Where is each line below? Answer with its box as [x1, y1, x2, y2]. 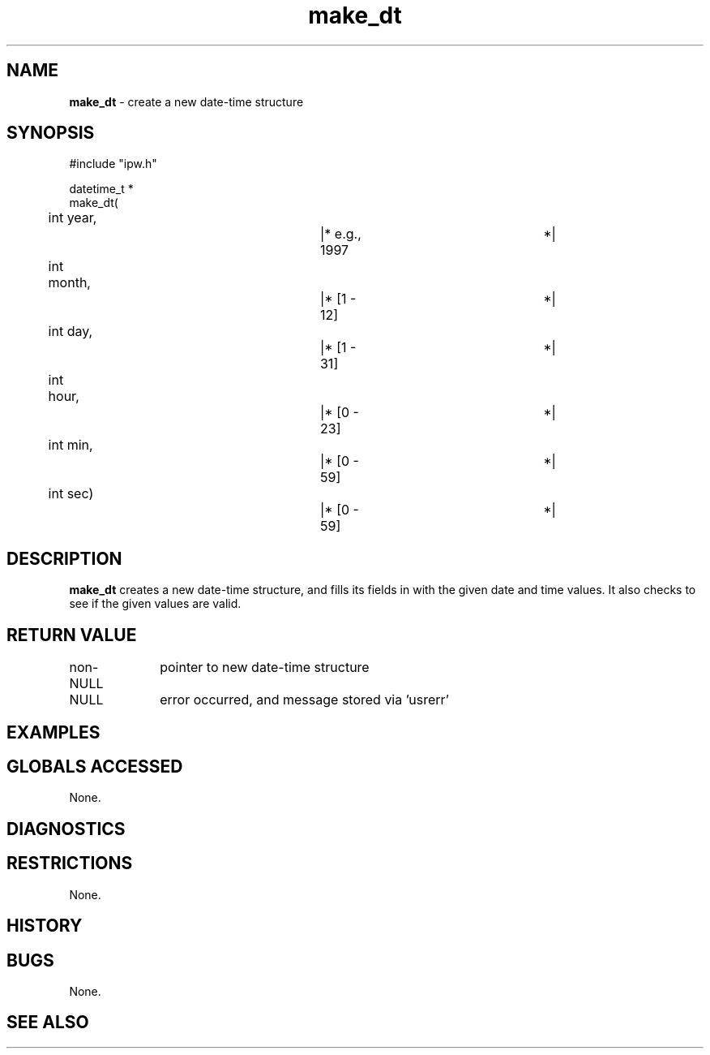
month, [48, 274, 91, 291]
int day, [48, 323, 93, 340]
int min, [48, 437, 93, 454]
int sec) [48, 485, 94, 502]
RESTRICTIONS [6, 853, 133, 874]
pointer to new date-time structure [160, 659, 370, 676]
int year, [48, 209, 97, 226]
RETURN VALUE [6, 624, 137, 645]
